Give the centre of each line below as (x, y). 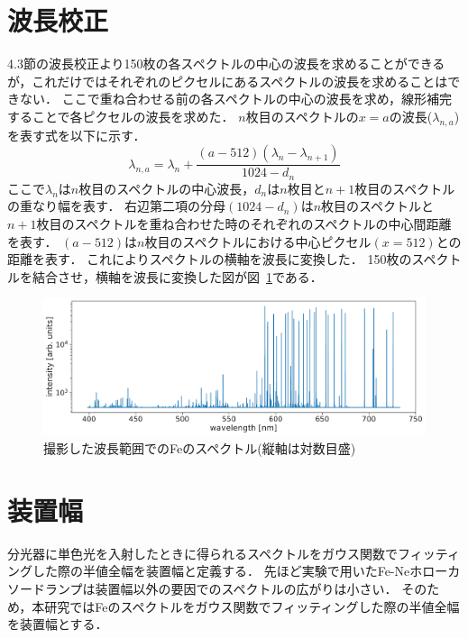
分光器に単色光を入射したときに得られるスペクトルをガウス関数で (203, 553)
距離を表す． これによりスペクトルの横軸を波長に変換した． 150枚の (210, 259)
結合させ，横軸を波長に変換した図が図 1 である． (177, 276)
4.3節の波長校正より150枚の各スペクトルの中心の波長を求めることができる (226, 64)
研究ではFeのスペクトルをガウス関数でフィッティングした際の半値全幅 (252, 606)
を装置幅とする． (58, 624)
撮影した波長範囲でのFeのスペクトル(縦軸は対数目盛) (200, 448)
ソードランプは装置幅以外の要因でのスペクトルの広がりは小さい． (202, 588)
